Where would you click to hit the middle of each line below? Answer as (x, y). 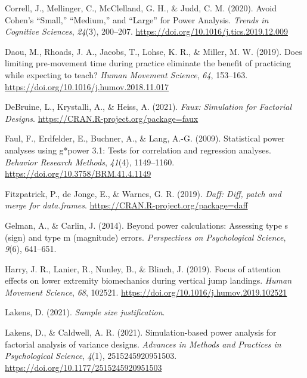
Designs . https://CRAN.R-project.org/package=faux (102, 118)
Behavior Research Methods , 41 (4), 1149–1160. (90, 162)
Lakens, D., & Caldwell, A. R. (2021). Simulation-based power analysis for (141, 332)
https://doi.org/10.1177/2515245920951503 (83, 367)
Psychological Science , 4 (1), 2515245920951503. (91, 356)
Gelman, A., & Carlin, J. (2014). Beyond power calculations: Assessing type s (147, 225)
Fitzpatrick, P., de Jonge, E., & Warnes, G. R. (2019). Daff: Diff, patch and (143, 193)
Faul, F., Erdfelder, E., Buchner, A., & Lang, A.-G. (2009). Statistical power (145, 138)
